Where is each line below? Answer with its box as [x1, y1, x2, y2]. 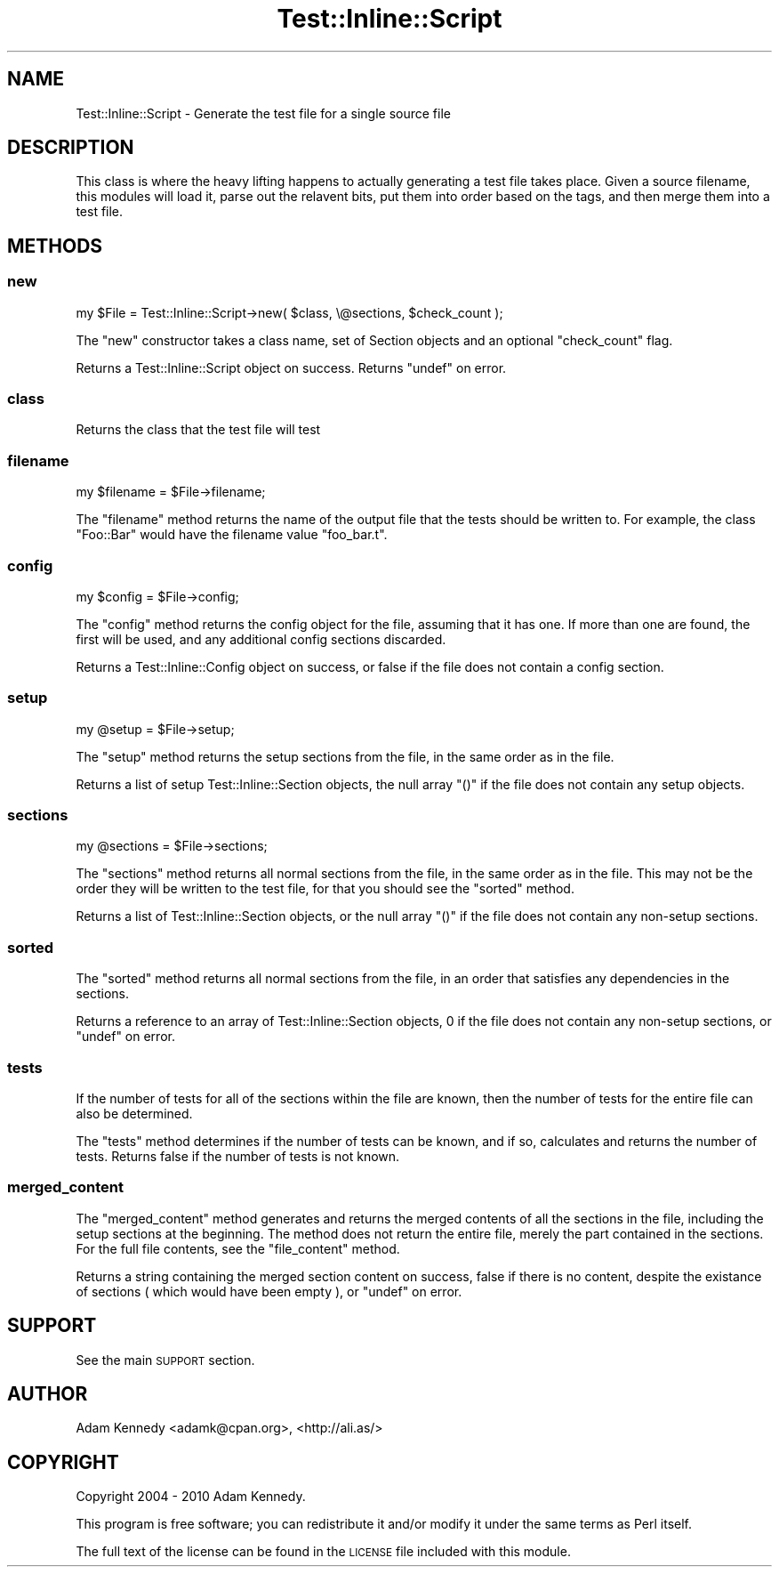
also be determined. [76, 1105, 193, 1121]
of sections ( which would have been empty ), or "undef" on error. [76, 1283, 462, 1299]
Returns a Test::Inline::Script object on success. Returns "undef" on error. [76, 359, 507, 375]
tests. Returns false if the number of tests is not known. [76, 1148, 400, 1164]
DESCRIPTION [7, 136, 134, 159]
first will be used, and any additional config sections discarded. [76, 631, 446, 647]
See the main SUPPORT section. [76, 1352, 255, 1368]
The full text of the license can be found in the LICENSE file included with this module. [76, 1544, 571, 1560]
